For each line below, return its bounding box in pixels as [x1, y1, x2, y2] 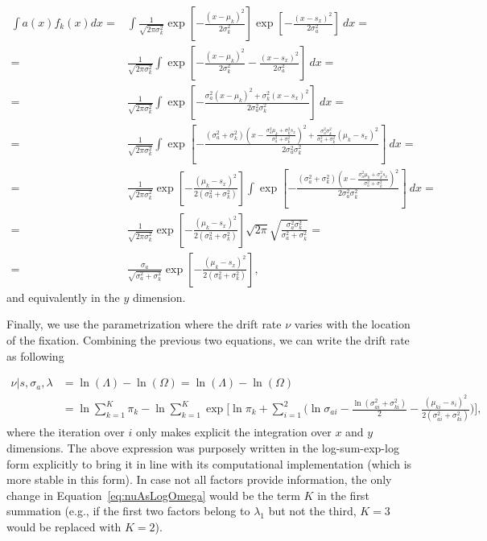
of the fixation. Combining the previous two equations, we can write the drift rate [6, 331, 410, 348]
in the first [317, 486, 369, 503]
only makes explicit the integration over [135, 423, 332, 440]
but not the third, [268, 502, 357, 519]
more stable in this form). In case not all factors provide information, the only [6, 471, 392, 488]
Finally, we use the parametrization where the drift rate [6, 316, 282, 332]
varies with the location [294, 316, 411, 332]
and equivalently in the [6, 288, 120, 305]
